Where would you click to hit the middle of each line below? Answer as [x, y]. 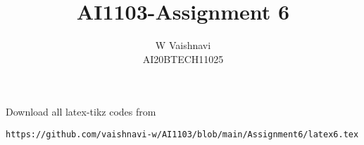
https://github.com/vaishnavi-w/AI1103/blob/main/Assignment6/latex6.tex [182, 134]
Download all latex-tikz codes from [81, 112]
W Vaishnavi [183, 45]
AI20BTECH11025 [183, 58]
